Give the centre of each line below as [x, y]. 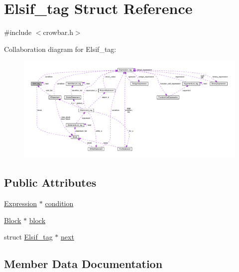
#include [18, 32]
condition [59, 203]
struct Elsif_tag [28, 237]
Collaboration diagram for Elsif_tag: [60, 49]
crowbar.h [58, 32]
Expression [21, 203]
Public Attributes [50, 182]
